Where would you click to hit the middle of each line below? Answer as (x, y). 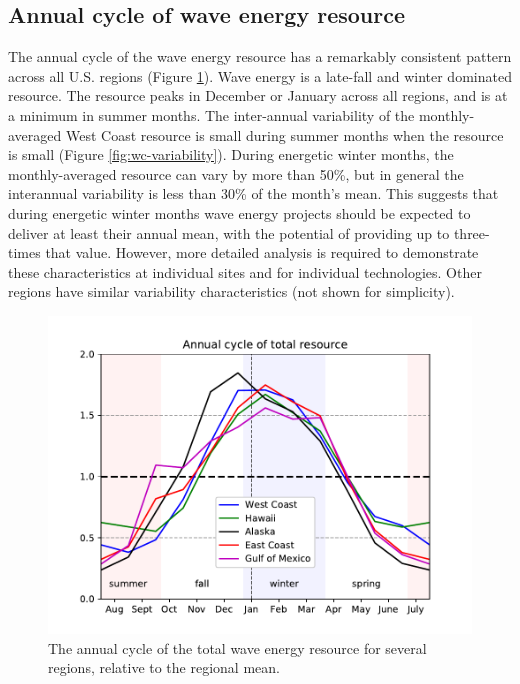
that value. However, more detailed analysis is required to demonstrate (262, 252)
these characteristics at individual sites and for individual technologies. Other (245, 271)
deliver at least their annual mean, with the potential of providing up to (229, 232)
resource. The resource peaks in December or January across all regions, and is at (258, 95)
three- (471, 232)
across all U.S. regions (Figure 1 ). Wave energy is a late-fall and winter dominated (260, 75)
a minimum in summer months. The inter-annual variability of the (211, 114)
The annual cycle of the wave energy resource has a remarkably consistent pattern (260, 56)
